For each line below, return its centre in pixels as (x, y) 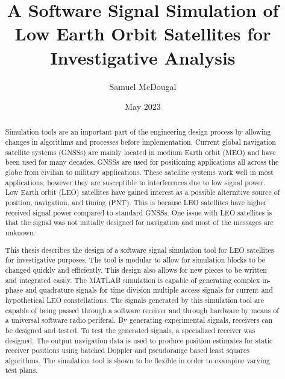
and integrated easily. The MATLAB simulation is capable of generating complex (133, 280)
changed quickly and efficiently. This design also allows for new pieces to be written (136, 269)
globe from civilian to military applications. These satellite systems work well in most (139, 172)
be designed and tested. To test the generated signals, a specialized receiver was (130, 330)
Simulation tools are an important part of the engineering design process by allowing (138, 132)
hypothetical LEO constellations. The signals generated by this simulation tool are (134, 300)
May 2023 (143, 107)
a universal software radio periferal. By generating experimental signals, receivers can (139, 320)
